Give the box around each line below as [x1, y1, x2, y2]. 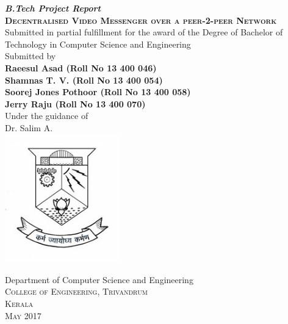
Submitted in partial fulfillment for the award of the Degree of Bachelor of [5, 26, 283, 38]
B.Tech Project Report [5, 2, 101, 14]
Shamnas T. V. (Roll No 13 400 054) [5, 73, 163, 86]
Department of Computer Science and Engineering [5, 273, 193, 286]
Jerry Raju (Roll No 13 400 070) [5, 97, 146, 110]
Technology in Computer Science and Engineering [5, 37, 191, 50]
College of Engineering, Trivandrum [5, 285, 148, 298]
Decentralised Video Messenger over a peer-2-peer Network [5, 13, 277, 26]
